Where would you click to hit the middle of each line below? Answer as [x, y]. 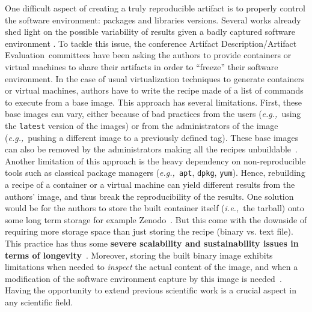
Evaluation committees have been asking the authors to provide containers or [148, 55]
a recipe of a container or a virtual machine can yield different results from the [150, 184]
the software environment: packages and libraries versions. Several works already [153, 19]
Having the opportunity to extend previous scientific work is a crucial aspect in [151, 290]
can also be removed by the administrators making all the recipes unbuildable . [151, 149]
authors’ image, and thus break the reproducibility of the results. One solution [149, 196]
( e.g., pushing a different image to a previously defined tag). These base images [152, 137]
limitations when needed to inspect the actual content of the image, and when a [151, 267]
